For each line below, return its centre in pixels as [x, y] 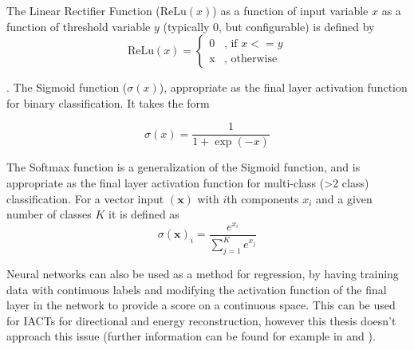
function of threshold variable [79, 26]
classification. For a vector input [85, 198]
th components [263, 198]
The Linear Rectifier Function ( [83, 10]
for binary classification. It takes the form [108, 102]
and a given [344, 198]
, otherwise [250, 59]
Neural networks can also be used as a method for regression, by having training [203, 274]
